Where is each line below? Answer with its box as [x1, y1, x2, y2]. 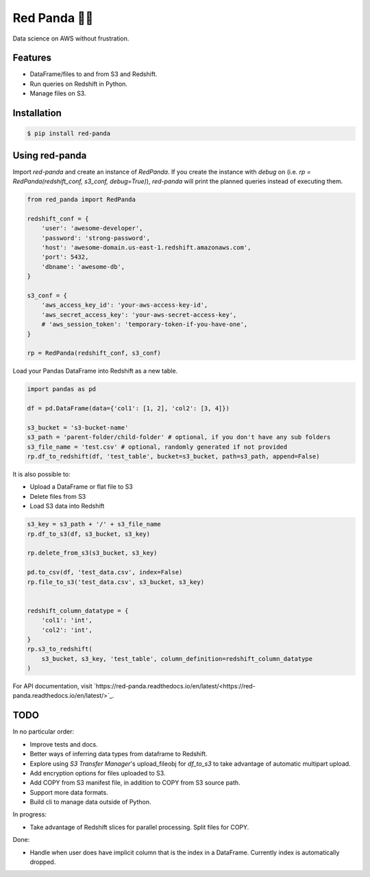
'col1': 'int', [41, 616, 92, 624]
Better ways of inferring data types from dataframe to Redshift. [29, 750, 208, 758]
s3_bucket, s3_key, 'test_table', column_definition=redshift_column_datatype [41, 655, 313, 662]
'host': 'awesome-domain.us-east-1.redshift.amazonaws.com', [41, 244, 251, 252]
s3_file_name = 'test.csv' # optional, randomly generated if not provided [27, 443, 288, 451]
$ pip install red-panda [27, 130, 111, 137]
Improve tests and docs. [29, 740, 99, 748]
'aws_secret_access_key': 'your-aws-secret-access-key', [41, 311, 237, 318]
